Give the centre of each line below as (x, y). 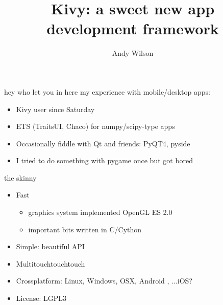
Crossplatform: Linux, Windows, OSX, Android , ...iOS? (104, 281)
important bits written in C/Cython (85, 229)
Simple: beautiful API (50, 246)
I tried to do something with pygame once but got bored (105, 160)
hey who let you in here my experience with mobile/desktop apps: (107, 91)
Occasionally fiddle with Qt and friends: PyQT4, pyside (103, 143)
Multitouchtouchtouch (51, 263)
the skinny (20, 177)
